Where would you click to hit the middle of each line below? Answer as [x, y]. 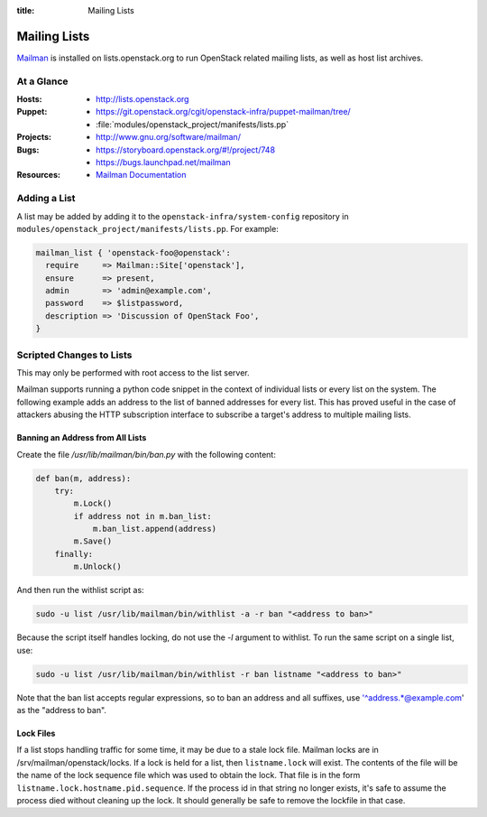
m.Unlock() [97, 567]
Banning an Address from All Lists [82, 438]
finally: [74, 554]
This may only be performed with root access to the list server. [133, 372]
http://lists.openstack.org [142, 99]
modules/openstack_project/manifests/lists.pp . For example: [147, 228]
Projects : [34, 137]
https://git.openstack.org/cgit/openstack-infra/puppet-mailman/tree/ [223, 112]
